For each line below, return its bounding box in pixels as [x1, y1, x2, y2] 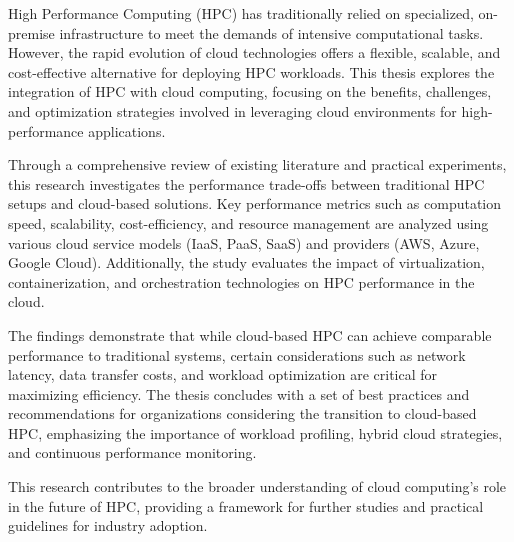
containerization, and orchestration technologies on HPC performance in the [8, 271, 475, 292]
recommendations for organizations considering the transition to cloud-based [8, 403, 477, 424]
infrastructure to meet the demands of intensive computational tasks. [59, 22, 484, 43]
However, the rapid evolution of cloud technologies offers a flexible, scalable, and [8, 42, 501, 63]
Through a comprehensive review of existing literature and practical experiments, [8, 154, 507, 175]
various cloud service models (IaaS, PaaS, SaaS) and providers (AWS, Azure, [8, 232, 480, 253]
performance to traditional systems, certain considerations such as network [8, 344, 466, 365]
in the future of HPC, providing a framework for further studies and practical [8, 495, 484, 516]
